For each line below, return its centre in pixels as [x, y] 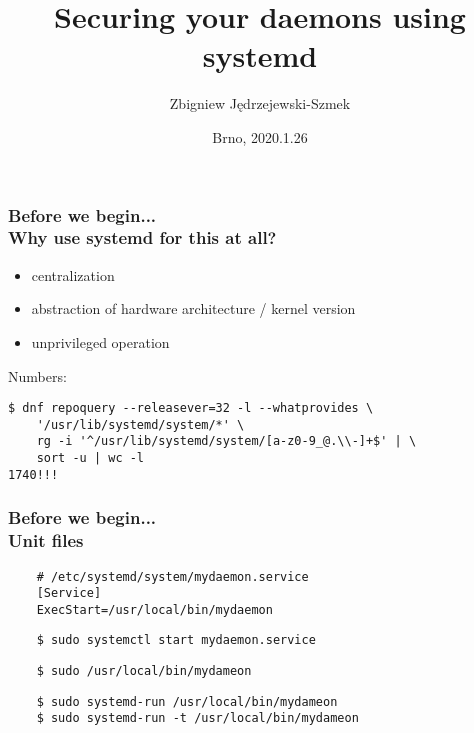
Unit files [46, 540]
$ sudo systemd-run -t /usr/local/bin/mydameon [197, 718]
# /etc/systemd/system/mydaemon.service [172, 576]
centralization [73, 274]
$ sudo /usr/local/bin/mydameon [144, 671]
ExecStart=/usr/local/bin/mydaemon [154, 609]
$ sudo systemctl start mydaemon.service [176, 640]
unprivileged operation [100, 341]
